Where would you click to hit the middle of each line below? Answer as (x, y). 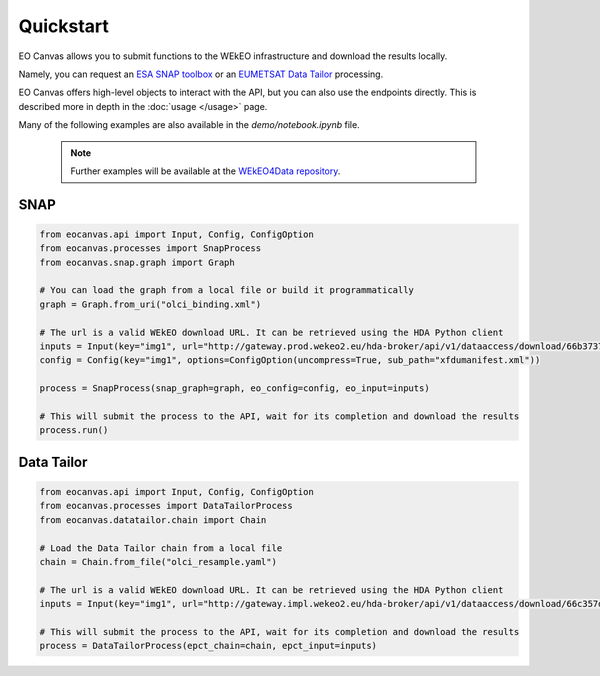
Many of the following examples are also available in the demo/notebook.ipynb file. (189, 125)
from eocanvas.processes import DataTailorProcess (166, 506)
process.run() (74, 430)
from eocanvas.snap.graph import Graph (137, 262)
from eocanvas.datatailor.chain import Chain (153, 519)
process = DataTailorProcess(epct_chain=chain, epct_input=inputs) (208, 646)
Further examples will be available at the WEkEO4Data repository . (205, 171)
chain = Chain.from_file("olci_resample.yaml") (158, 561)
